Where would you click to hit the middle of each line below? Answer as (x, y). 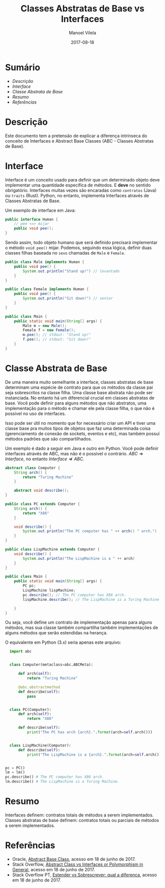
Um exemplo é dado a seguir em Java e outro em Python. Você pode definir (82, 448)
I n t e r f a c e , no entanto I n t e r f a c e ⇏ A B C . (45, 459)
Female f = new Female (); (49, 330)
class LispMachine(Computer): (40, 745)
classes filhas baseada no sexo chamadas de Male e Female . (65, 253)
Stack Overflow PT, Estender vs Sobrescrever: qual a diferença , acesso (84, 875)
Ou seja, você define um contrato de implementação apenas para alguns (79, 623)
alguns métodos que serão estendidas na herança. (56, 633)
